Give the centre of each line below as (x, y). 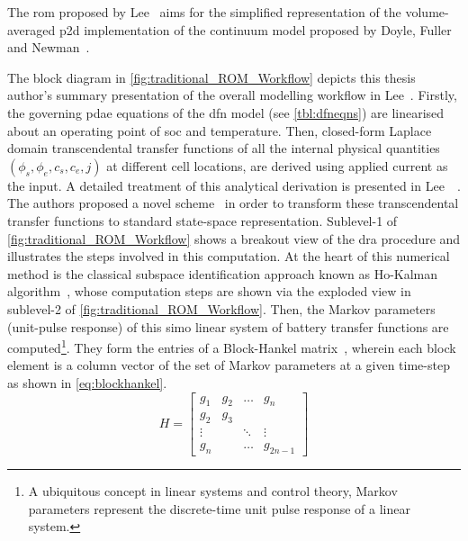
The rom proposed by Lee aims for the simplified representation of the (204, 12)
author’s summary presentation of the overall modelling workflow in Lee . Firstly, (232, 95)
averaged (31, 29)
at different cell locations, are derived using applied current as (277, 165)
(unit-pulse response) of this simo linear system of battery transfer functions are (228, 326)
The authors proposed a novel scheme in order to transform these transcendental (233, 203)
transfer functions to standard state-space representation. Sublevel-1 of (202, 220)
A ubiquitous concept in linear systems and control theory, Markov (213, 491)
